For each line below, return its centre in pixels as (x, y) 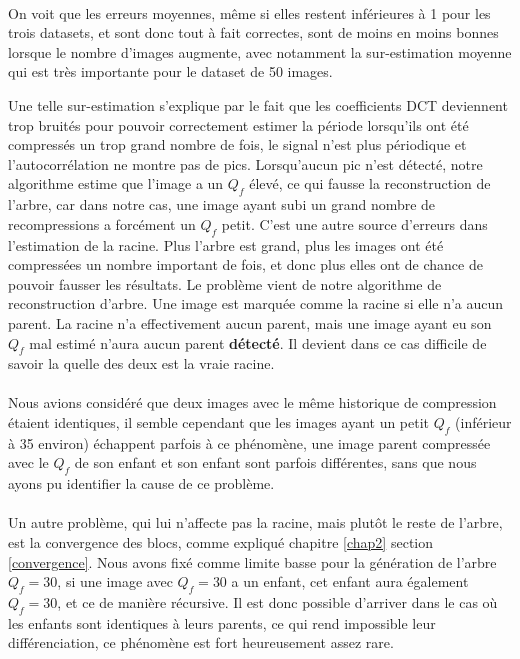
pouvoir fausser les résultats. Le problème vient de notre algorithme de (225, 283)
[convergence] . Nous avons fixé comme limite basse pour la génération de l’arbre (252, 561)
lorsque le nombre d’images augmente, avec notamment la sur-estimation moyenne (260, 51)
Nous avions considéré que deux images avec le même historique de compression (252, 402)
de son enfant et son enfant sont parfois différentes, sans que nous (275, 462)
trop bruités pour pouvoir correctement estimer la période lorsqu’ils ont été (238, 124)
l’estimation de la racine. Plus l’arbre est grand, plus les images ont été (226, 244)
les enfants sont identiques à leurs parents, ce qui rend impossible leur (222, 622)
